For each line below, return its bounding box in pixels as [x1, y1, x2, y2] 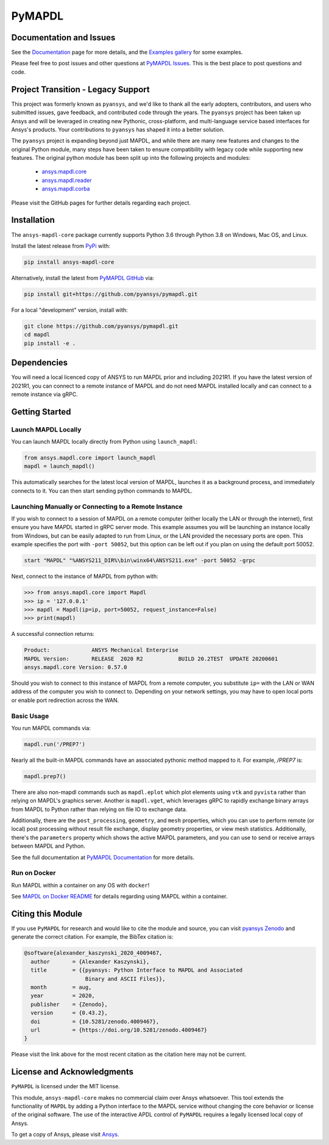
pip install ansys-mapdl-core [24, 258, 115, 265]
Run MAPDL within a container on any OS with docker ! [11, 881, 150, 889]
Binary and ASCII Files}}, [85, 975, 166, 982]
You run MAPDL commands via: [11, 724, 91, 732]
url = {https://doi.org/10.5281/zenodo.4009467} [30, 1026, 208, 1033]
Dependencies [11, 358, 68, 368]
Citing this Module [11, 908, 83, 919]
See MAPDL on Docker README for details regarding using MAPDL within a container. [11, 893, 228, 900]
